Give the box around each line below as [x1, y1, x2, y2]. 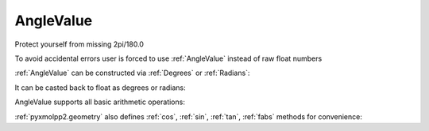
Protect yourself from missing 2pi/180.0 [14, 39, 145, 49]
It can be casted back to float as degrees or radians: [14, 83, 186, 92]
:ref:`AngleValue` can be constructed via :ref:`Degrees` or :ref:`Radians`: [14, 68, 250, 78]
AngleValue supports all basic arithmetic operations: [14, 97, 186, 107]
